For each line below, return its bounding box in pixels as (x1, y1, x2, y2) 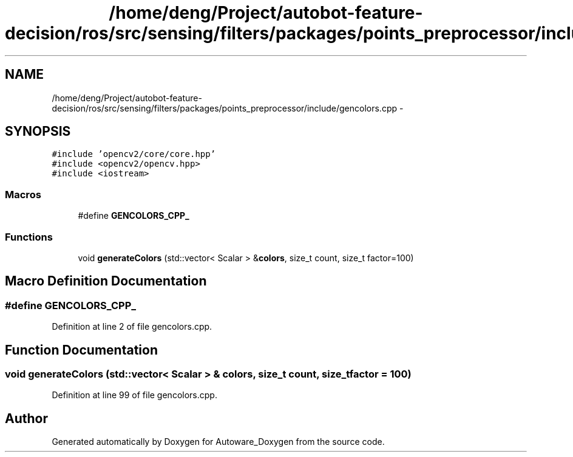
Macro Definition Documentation (5, 273, 207, 289)
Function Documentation (5, 342, 158, 358)
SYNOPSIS (5, 124, 71, 139)
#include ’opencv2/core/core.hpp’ (52, 149, 216, 159)
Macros (5, 188, 41, 201)
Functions (5, 230, 53, 243)
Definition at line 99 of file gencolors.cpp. (52, 390, 217, 401)
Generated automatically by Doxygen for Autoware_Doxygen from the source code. (52, 436, 385, 447)
